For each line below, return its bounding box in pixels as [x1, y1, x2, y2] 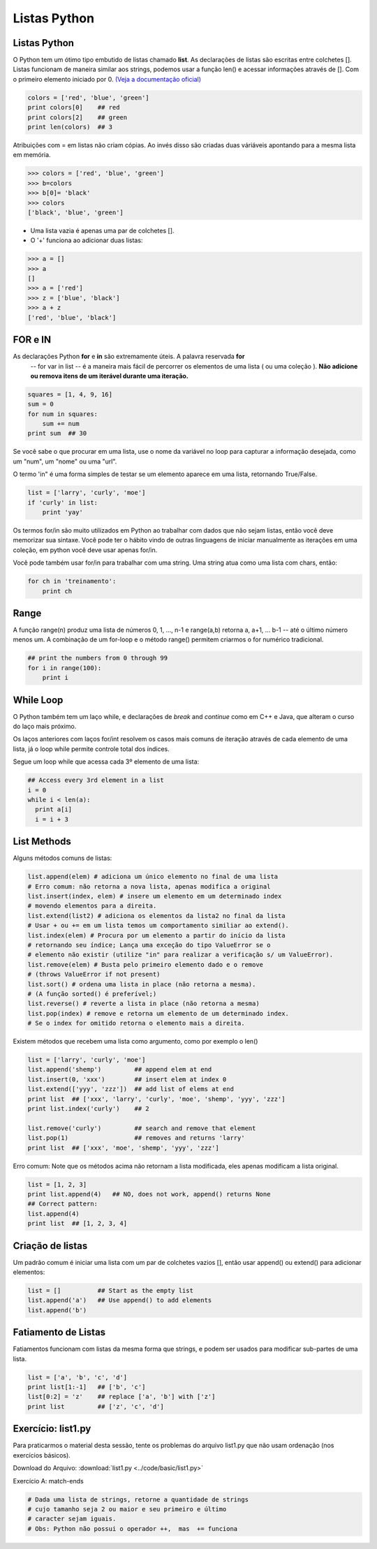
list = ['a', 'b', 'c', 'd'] [27, 1373, 128, 1381]
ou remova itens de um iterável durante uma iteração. [30, 371, 188, 380]
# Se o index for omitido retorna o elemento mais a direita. [27, 1019, 245, 1028]
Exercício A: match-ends [13, 1476, 84, 1485]
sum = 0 [27, 400, 54, 408]
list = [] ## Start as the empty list [27, 1287, 193, 1295]
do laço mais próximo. [13, 722, 77, 731]
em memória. [13, 151, 52, 159]
